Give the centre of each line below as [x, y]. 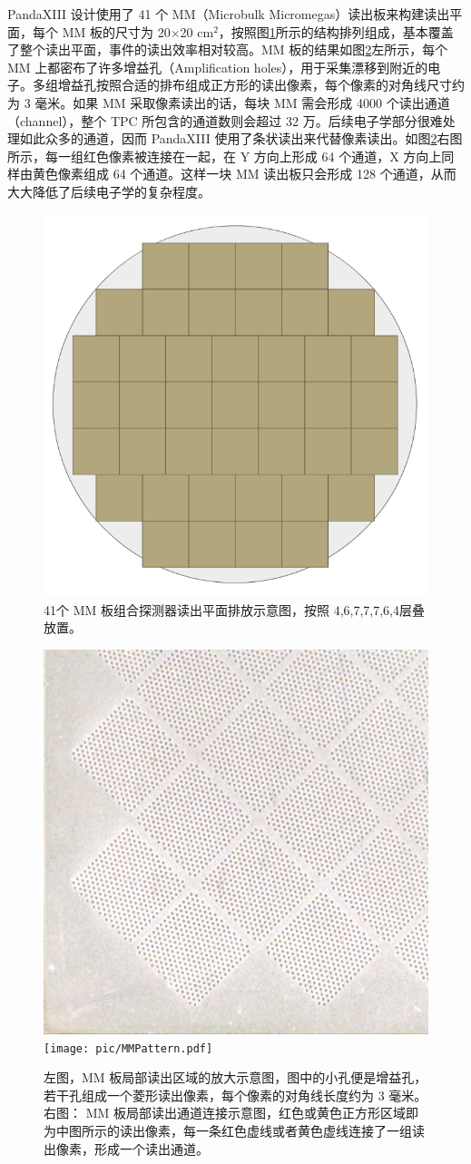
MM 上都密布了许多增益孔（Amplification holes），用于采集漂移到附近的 [218, 67]
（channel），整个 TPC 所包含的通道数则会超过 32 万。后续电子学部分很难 [225, 120]
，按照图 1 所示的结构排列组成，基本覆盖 [336, 31]
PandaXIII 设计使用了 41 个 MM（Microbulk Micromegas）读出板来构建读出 [229, 14]
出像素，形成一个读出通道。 [126, 1148]
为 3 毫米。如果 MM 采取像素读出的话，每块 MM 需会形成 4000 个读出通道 [229, 102]
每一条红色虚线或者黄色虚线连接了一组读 [304, 1131]
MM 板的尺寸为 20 [116, 31]
